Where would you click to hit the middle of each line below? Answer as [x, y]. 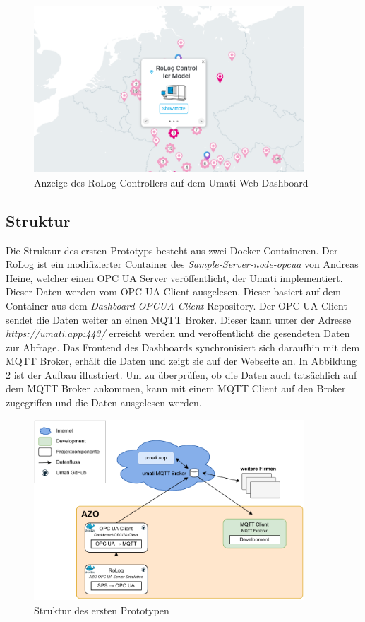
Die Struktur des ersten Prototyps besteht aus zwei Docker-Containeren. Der [172, 250]
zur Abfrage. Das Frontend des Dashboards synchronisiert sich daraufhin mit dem [183, 347]
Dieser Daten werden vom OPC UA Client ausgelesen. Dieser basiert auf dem [173, 292]
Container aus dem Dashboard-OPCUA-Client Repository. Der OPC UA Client [176, 305]
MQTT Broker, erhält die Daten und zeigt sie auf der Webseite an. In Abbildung [181, 361]
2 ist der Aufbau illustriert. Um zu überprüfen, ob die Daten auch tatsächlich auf [181, 374]
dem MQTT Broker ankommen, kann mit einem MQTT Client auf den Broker [176, 388]
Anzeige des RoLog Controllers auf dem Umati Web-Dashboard [171, 182]
